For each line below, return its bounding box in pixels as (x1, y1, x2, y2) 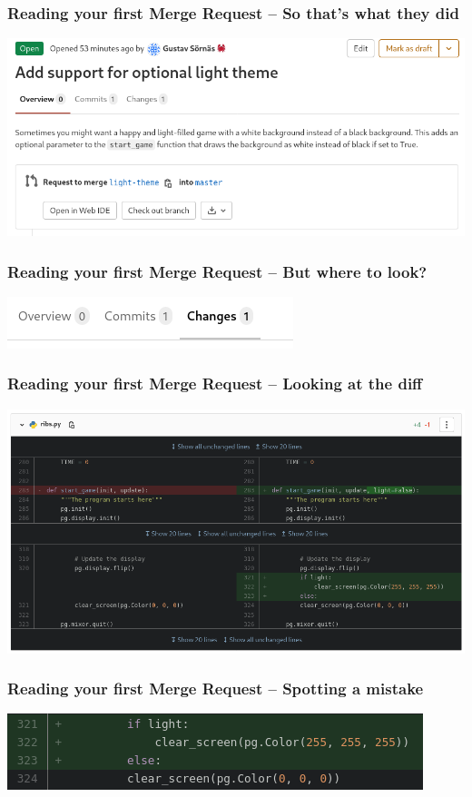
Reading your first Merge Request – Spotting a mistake (7, 677, 424, 700)
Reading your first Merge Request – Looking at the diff (7, 372, 423, 395)
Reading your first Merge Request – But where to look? (7, 260, 428, 282)
